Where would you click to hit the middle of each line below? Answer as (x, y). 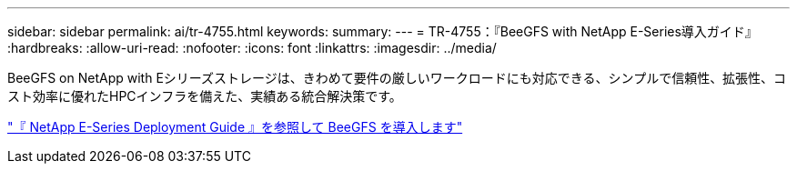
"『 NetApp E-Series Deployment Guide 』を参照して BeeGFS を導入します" (235, 127)
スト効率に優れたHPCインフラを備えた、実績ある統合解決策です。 (205, 96)
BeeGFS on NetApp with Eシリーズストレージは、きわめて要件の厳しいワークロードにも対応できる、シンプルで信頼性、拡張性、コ (397, 78)
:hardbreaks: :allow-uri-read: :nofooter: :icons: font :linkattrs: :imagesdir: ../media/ (252, 48)
